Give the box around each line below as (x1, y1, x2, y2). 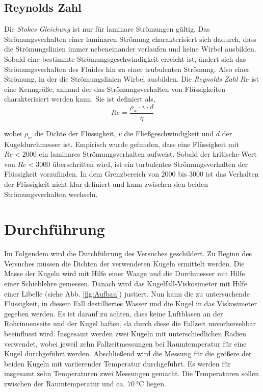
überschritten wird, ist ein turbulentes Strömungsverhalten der (52, 158, 248, 169)
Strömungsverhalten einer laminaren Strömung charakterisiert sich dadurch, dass (4, 33, 256, 44)
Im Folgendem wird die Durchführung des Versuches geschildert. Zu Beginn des (4, 248, 252, 259)
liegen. (146, 378, 166, 388)
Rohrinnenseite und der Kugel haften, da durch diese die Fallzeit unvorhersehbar (4, 318, 256, 329)
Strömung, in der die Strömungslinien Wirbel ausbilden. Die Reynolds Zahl (4, 73, 238, 84)
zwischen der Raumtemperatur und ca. (4, 378, 125, 388)
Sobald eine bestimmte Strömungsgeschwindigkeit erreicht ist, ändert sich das (4, 53, 246, 64)
